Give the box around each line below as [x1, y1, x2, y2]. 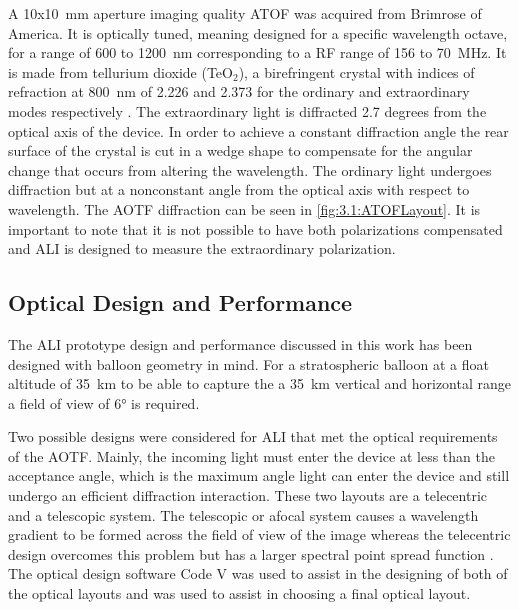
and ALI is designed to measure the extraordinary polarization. [8, 238, 396, 259]
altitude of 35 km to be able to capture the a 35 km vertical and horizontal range [8, 373, 511, 394]
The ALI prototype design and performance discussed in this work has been [8, 333, 473, 354]
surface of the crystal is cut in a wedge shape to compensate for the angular [8, 140, 473, 161]
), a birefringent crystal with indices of [238, 61, 475, 82]
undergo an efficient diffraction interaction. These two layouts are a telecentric [8, 485, 488, 506]
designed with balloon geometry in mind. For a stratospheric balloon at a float [8, 353, 489, 374]
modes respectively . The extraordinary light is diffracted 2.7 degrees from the [8, 100, 487, 121]
